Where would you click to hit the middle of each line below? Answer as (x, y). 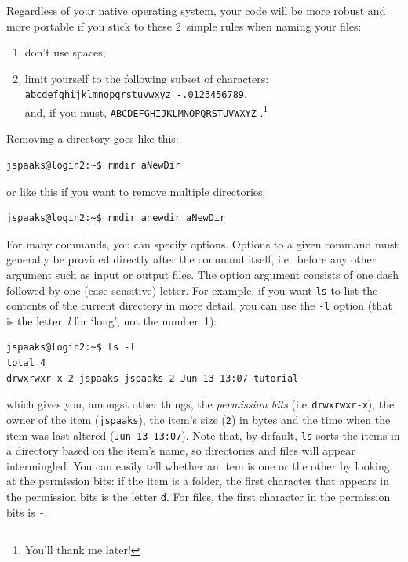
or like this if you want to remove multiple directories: (136, 191)
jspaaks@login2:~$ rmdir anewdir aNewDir (116, 218)
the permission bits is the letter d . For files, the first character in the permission (199, 496)
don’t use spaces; (65, 52)
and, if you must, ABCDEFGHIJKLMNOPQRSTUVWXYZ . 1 (146, 111)
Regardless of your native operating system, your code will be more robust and (196, 10)
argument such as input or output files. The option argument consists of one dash (202, 274)
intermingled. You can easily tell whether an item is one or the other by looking (198, 465)
